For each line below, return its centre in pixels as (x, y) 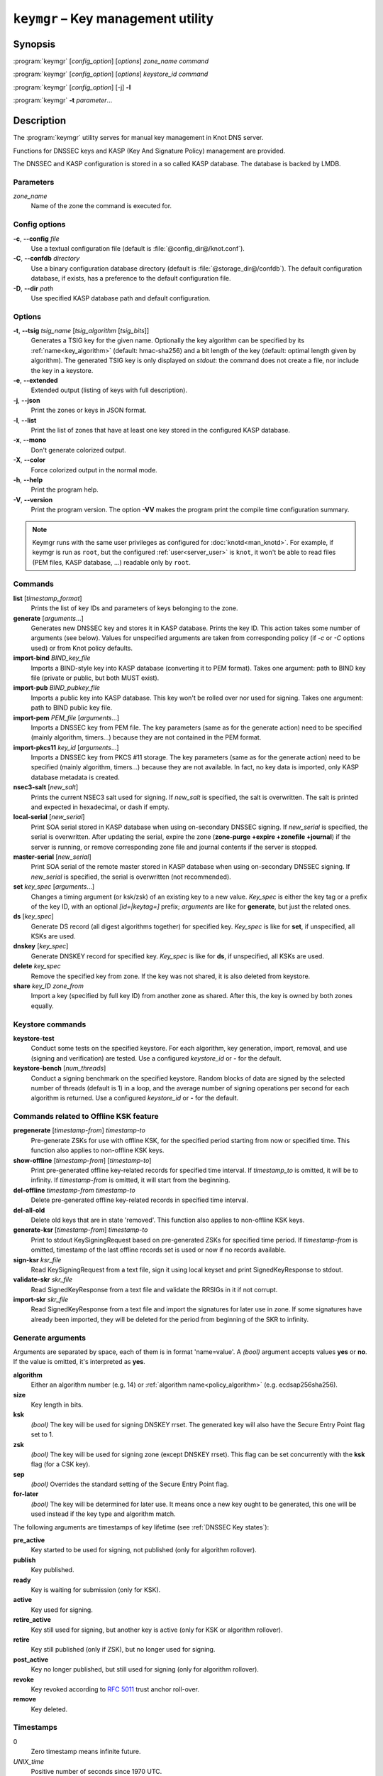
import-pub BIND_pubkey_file (57, 688)
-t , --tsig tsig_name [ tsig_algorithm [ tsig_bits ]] (81, 331)
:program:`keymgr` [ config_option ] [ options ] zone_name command (111, 61)
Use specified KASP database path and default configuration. (121, 298)
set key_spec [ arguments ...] (54, 887)
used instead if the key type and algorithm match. (104, 1514)
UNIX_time (28, 1761)
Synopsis (34, 44)
